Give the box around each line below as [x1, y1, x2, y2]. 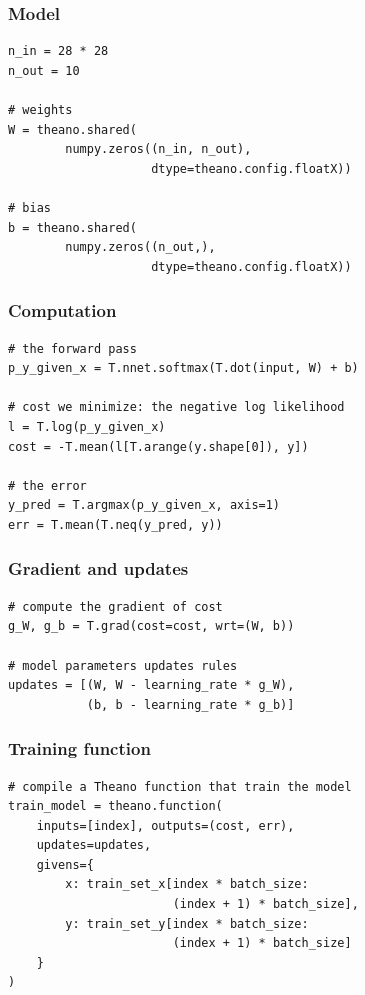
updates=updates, [36, 838, 152, 853]
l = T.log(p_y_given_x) [8, 419, 166, 434]
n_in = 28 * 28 [8, 44, 109, 59]
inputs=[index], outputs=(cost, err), [36, 818, 295, 833]
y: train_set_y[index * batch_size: [65, 916, 309, 931]
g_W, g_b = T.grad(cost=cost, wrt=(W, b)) [8, 619, 295, 634]
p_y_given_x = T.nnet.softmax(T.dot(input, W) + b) [8, 361, 359, 376]
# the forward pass [8, 341, 137, 356]
